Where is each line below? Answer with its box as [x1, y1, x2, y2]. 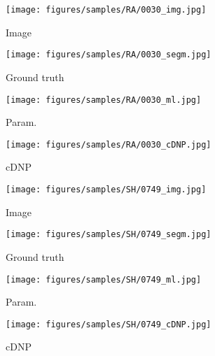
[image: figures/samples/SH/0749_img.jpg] [6, 185, 207, 194]
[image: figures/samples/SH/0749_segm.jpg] [6, 229, 211, 240]
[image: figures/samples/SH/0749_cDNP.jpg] [6, 319, 211, 329]
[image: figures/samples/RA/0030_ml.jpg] [6, 94, 202, 105]
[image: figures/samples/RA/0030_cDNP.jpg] [6, 139, 211, 150]
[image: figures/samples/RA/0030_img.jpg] [6, 5, 207, 15]
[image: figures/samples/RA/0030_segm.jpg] [6, 50, 211, 60]
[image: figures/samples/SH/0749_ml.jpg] [6, 274, 202, 285]
